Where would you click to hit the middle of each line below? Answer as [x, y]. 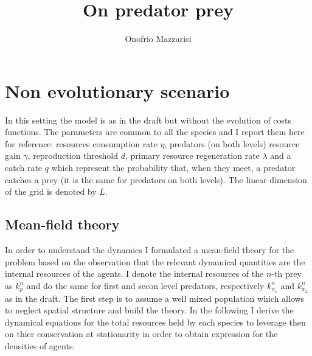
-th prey [286, 274]
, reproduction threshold [73, 155]
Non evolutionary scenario [117, 90]
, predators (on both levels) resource [232, 143]
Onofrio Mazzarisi [158, 39]
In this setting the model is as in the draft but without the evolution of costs [148, 120]
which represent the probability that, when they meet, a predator [173, 168]
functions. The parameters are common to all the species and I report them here [155, 132]
